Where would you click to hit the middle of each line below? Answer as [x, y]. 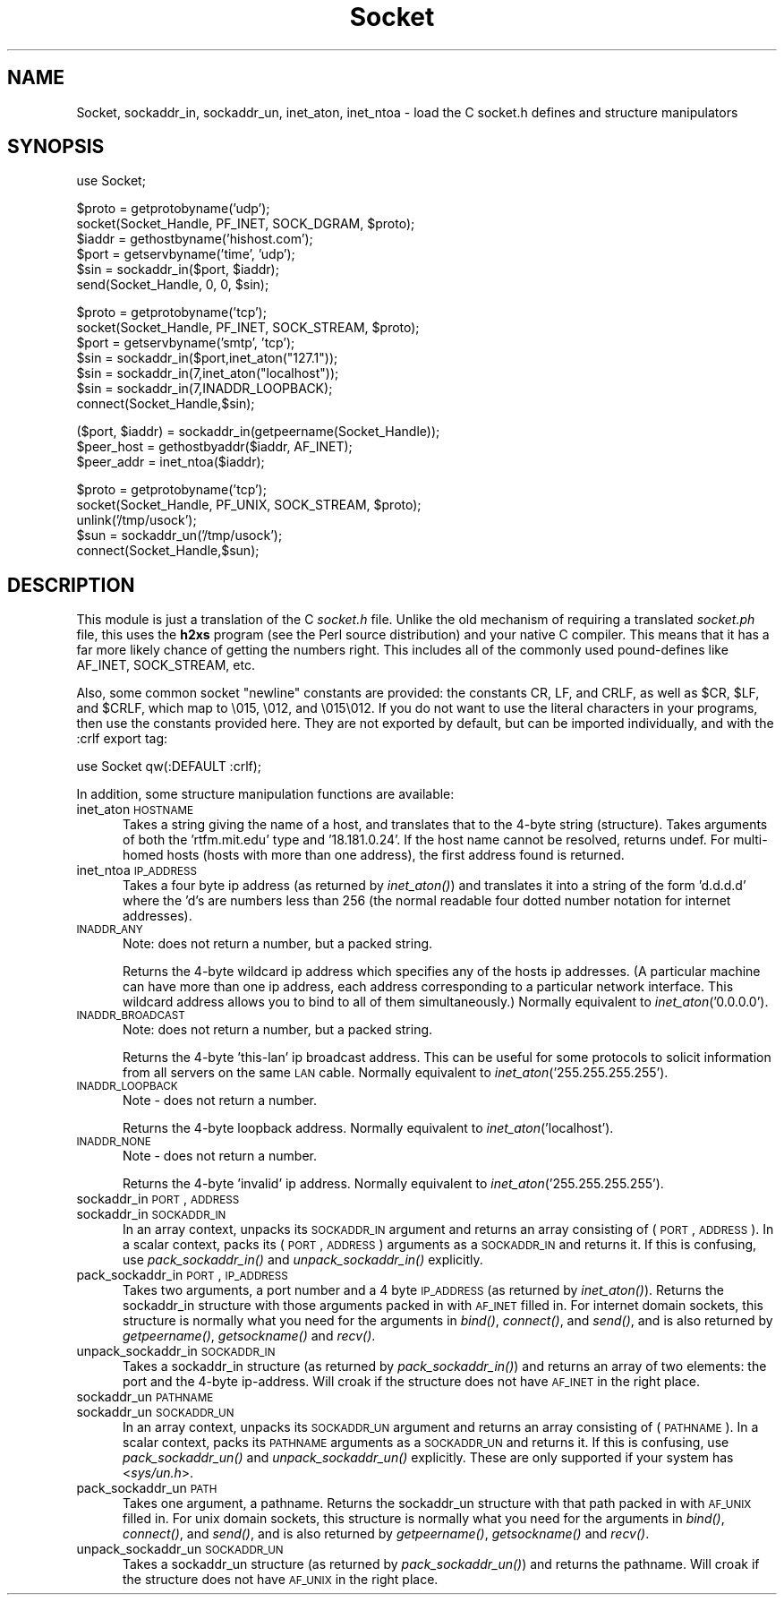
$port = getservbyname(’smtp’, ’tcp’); [186, 343]
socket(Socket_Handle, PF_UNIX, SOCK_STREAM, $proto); [249, 505]
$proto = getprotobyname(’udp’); [173, 209]
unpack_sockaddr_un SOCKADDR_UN [180, 1549]
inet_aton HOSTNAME [135, 810]
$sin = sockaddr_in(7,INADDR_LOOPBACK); [205, 389]
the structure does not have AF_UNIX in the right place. [281, 1580]
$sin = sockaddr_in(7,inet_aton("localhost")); [208, 373]
